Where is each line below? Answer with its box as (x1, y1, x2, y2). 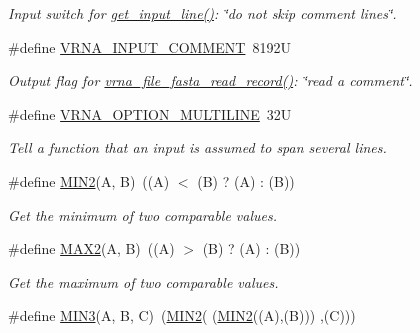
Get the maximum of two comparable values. (8, 271, 279, 292)
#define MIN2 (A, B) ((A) (8, 170, 170, 191)
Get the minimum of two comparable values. (8, 204, 278, 225)
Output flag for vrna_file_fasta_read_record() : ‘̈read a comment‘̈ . (8, 70, 413, 91)
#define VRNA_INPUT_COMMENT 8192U (8, 36, 291, 57)
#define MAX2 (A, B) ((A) (8, 238, 175, 259)
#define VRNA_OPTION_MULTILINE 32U (8, 103, 292, 124)
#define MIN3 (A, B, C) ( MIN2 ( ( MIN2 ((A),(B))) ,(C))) (8, 305, 356, 326)
